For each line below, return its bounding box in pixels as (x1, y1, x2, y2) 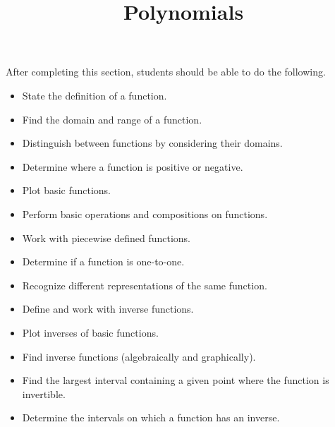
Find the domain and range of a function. (22, 112, 202, 126)
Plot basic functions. (22, 183, 111, 198)
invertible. (22, 386, 66, 401)
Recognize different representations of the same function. (22, 277, 267, 292)
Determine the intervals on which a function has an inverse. (22, 410, 280, 425)
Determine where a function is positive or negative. (22, 159, 243, 174)
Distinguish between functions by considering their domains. (22, 136, 283, 150)
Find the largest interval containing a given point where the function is (22, 373, 329, 387)
